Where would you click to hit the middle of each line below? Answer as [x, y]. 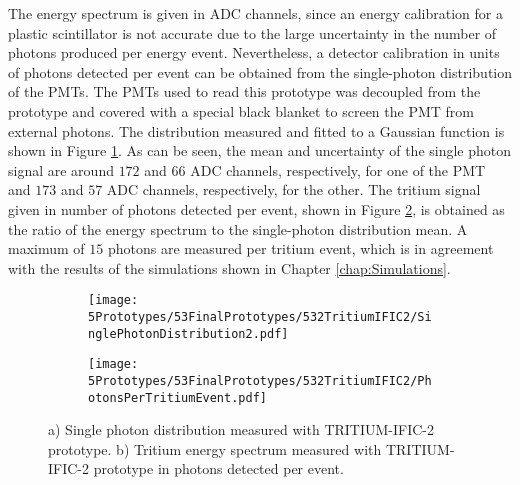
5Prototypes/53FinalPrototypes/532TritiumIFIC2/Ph [260, 380]
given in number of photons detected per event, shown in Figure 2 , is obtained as [256, 208]
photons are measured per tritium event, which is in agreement [300, 248]
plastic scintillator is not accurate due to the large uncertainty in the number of [252, 32]
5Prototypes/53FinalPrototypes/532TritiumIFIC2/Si [260, 316]
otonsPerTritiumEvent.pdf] [177, 397]
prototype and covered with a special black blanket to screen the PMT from [241, 110]
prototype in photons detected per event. [218, 468]
